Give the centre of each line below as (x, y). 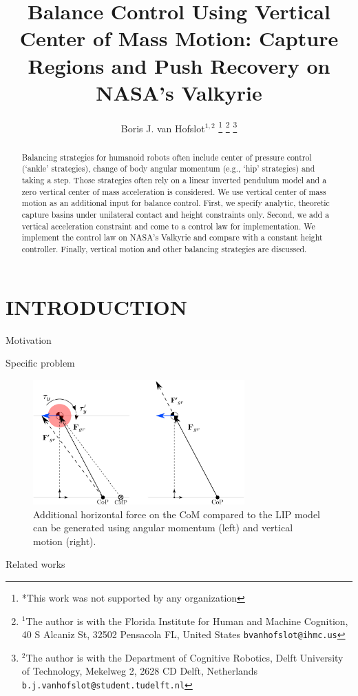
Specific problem (40, 363)
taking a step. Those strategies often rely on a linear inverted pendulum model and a (174, 180)
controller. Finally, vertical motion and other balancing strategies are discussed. (164, 248)
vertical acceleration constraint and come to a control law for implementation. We (168, 226)
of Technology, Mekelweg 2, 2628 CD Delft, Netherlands (140, 671)
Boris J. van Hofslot (163, 128)
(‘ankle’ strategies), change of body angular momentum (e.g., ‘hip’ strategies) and (168, 168)
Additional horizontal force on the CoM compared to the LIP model (177, 514)
